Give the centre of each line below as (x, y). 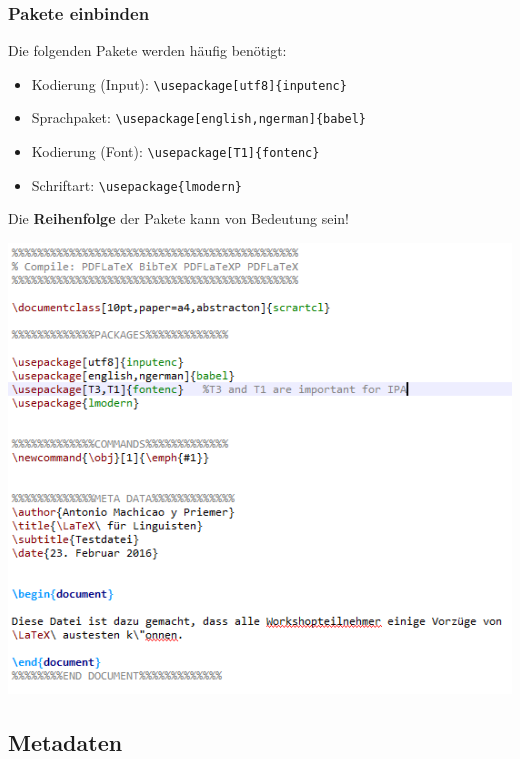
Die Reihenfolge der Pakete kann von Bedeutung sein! (178, 218)
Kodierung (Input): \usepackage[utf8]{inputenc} (189, 83)
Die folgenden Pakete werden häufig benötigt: (147, 50)
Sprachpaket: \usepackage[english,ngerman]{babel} (199, 117)
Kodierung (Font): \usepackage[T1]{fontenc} (175, 151)
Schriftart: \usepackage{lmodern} (136, 184)
